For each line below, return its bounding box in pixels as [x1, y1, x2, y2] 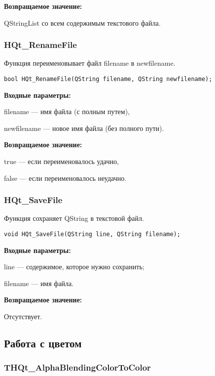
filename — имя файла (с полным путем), [4, 106, 130, 117]
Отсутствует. [4, 311, 42, 322]
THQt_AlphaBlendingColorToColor [4, 361, 151, 374]
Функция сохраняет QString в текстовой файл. [4, 213, 144, 223]
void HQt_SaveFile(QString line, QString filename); [4, 231, 180, 238]
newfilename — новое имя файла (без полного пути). [4, 123, 164, 133]
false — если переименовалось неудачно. [4, 172, 127, 183]
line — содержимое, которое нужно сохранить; [4, 261, 144, 272]
